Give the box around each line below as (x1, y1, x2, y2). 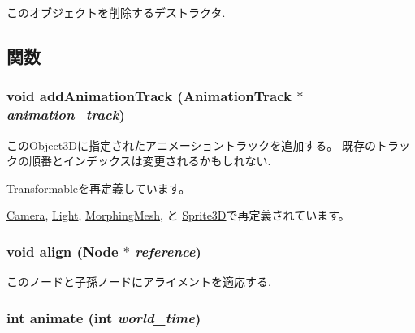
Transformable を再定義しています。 (6, 179, 191, 196)
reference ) (135, 241, 201, 261)
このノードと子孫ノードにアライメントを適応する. (6, 273, 271, 290)
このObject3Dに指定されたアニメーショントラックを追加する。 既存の (6, 136, 377, 153)
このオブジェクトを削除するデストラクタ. (6, 4, 226, 20)
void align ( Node (6, 241, 119, 261)
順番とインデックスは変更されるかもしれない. (28, 152, 271, 169)
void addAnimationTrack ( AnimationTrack (6, 86, 292, 106)
